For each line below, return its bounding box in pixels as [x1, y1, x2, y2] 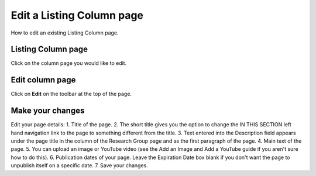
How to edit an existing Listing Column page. [11, 29, 119, 36]
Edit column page [11, 75, 76, 85]
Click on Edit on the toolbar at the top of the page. [11, 91, 132, 98]
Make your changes [11, 106, 85, 116]
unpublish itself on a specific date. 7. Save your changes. [11, 162, 149, 169]
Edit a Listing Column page [11, 9, 143, 22]
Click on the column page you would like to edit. [11, 60, 127, 67]
